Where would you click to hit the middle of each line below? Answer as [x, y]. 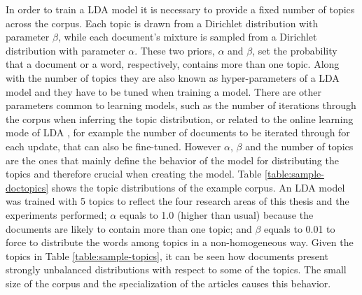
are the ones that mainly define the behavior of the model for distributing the [172, 160]
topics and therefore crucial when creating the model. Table [134, 174]
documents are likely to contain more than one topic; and [129, 228]
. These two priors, [175, 50]
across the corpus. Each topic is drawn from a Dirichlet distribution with [162, 23]
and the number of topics [299, 146]
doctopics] [27, 187]
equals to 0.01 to [299, 228]
